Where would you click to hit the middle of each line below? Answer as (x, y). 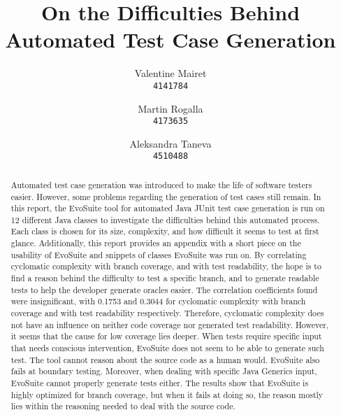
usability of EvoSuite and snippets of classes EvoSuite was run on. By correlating (159, 254)
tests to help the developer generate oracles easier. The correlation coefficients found (164, 289)
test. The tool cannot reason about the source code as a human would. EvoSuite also (165, 359)
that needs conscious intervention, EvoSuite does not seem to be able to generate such (167, 348)
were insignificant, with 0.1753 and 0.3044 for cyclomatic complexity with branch (158, 301)
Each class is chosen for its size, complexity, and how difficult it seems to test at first (165, 231)
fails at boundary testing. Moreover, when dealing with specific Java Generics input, (164, 371)
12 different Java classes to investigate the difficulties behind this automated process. (165, 219)
